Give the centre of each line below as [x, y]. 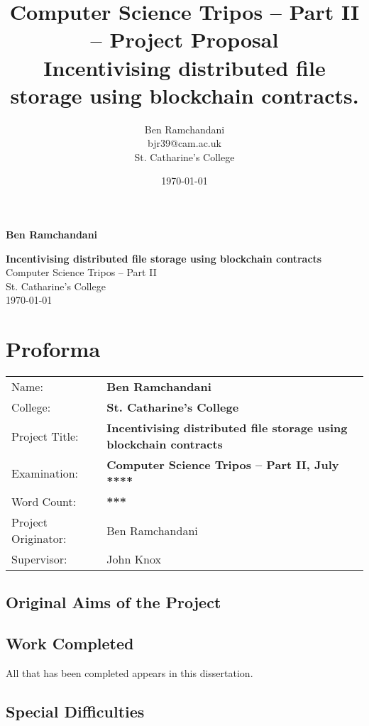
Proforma [53, 349]
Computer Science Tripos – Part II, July [223, 465]
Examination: [45, 473]
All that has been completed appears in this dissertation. [130, 673]
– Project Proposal [184, 39]
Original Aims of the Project [114, 601]
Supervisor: [39, 559]
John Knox [134, 559]
